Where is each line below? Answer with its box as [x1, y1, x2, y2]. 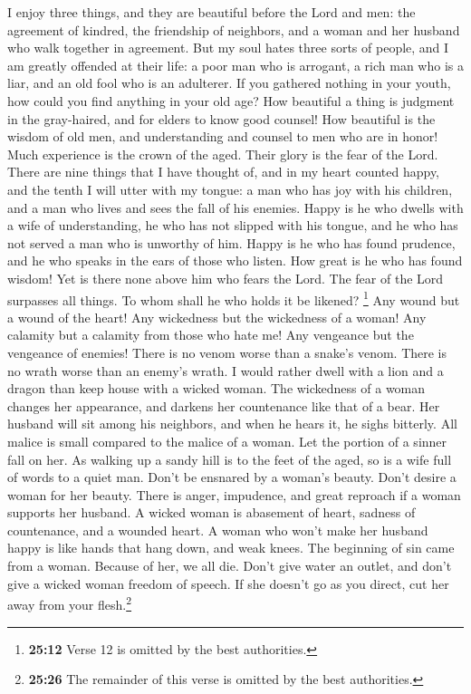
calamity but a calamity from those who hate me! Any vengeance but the [7, 325, 414, 344]
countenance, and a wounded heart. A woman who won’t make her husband [7, 520, 428, 539]
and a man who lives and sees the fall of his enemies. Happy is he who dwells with [7, 198, 464, 217]
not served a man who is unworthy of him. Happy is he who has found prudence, [7, 233, 456, 252]
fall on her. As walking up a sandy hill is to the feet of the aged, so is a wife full [7, 449, 452, 468]
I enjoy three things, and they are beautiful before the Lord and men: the [7, 3, 416, 21]
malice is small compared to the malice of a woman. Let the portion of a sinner [7, 431, 447, 450]
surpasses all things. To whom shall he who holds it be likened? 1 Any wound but [7, 287, 460, 309]
